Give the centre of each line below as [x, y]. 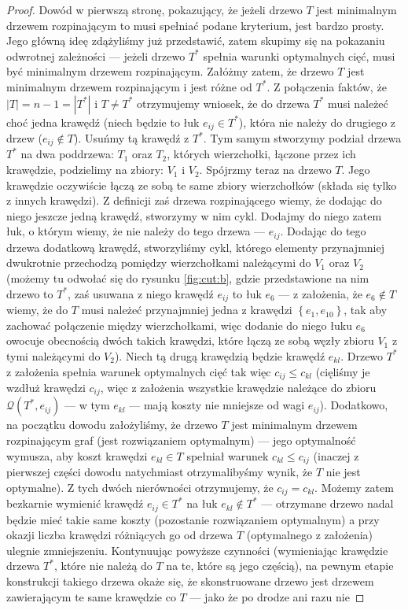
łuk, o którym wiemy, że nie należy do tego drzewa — [136, 231]
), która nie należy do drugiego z [317, 122]
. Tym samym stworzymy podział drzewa [302, 138]
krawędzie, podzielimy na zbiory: [85, 170]
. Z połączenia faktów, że [327, 86]
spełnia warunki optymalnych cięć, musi [299, 55]
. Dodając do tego [323, 231]
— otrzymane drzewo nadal [327, 503]
